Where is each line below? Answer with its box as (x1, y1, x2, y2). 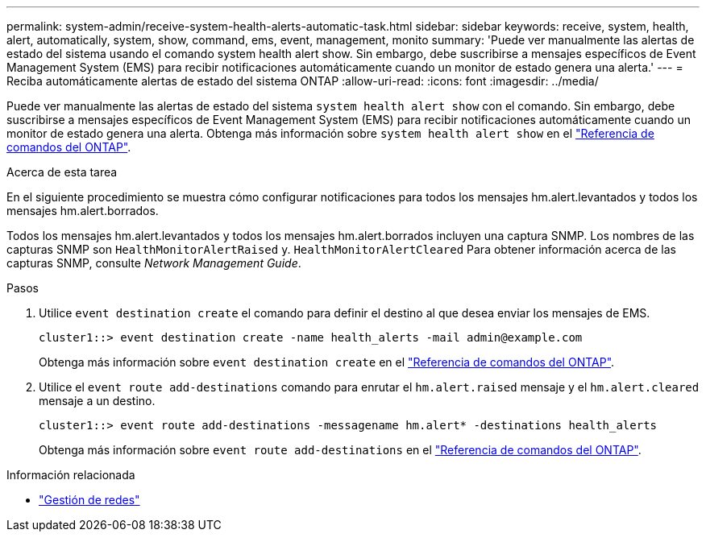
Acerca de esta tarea (6, 165, 118, 179)
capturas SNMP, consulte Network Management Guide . (6, 256, 301, 270)
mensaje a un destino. (39, 394, 156, 408)
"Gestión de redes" (39, 493, 140, 507)
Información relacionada (6, 468, 135, 482)
